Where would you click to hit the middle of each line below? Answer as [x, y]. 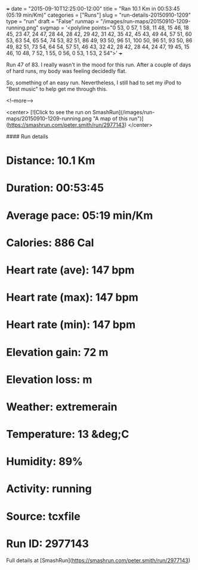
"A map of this [110, 118]
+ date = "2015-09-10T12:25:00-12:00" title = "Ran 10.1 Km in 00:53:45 [93, 9]
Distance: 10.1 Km [51, 161]
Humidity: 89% [45, 461]
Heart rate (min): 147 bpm [71, 325]
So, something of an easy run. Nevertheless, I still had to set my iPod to [94, 83]
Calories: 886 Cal [50, 243]
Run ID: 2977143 [48, 543]
